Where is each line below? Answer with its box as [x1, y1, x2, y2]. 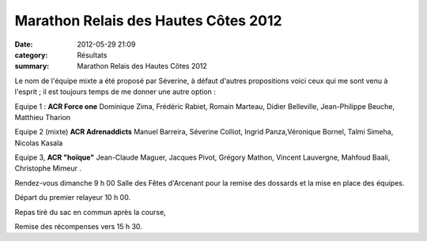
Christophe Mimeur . [14, 164, 82, 173]
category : [14, 50, 48, 59]
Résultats [77, 50, 108, 59]
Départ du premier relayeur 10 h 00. [14, 193, 130, 202]
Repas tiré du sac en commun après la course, [14, 207, 166, 217]
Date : [14, 40, 33, 49]
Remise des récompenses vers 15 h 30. [14, 222, 142, 232]
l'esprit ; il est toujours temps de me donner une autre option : [14, 87, 217, 96]
